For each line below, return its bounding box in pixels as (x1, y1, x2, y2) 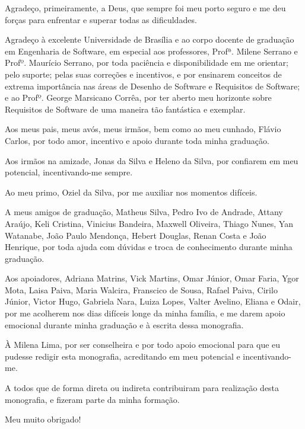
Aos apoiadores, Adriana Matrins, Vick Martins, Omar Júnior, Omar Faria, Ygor (5, 272, 299, 284)
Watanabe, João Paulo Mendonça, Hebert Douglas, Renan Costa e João (5, 229, 266, 241)
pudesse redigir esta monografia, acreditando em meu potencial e (5, 350, 240, 362)
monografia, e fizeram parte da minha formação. (5, 393, 180, 405)
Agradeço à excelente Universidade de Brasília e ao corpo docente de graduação (5, 33, 294, 46)
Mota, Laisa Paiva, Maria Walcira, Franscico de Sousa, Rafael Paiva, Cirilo (5, 283, 278, 296)
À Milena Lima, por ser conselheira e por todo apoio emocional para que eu (5, 338, 281, 351)
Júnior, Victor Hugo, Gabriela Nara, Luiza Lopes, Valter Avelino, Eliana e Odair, (5, 295, 301, 308)
